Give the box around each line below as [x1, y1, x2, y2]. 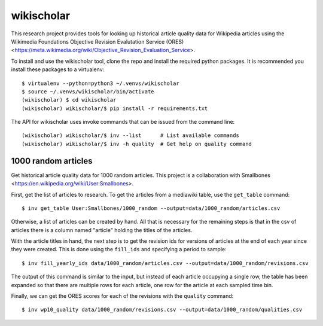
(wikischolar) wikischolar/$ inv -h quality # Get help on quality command [22, 141, 252, 147]
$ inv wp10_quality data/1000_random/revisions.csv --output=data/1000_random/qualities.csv [22, 306, 303, 313]
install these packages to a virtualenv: [11, 66, 105, 73]
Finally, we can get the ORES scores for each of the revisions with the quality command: [11, 293, 234, 300]
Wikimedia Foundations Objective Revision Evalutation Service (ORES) [11, 38, 184, 45]
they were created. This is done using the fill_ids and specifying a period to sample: [11, 246, 227, 253]
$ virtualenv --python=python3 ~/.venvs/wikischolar [22, 80, 179, 87]
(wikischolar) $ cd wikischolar [22, 96, 117, 103]
